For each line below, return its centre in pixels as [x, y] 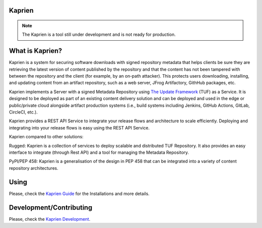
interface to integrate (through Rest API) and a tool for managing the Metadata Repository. [99, 152]
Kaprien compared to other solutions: [46, 137]
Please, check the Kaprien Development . [50, 219]
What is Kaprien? [36, 51]
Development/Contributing [50, 207]
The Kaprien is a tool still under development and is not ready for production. [99, 34]
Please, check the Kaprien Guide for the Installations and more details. [79, 194]
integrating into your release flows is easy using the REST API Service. [79, 128]
